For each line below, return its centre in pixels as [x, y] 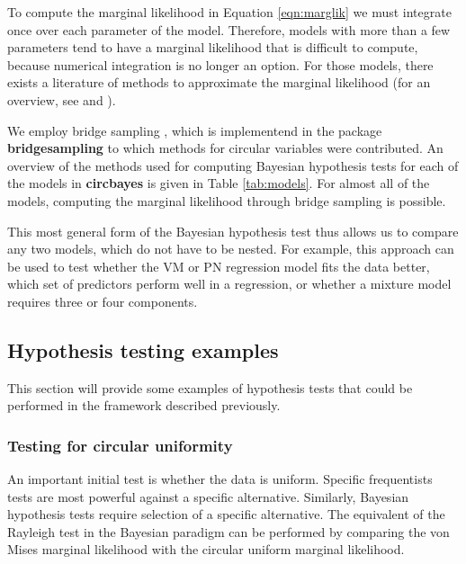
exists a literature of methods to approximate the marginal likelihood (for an [219, 82]
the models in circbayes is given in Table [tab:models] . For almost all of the [219, 183]
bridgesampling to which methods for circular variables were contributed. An [225, 148]
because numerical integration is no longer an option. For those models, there [220, 64]
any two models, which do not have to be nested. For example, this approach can [231, 249]
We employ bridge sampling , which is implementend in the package [195, 130]
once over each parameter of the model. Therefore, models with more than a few [229, 29]
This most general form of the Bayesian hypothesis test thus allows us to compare [233, 231]
